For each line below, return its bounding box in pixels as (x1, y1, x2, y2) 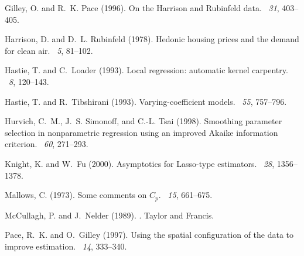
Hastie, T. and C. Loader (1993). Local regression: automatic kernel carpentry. (5, 64, 288, 76)
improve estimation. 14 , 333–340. (5, 240, 127, 252)
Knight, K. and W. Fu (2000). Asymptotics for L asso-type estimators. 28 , (5, 157, 275, 169)
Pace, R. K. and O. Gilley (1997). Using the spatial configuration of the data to (5, 228, 294, 241)
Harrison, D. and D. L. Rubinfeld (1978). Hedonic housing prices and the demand (5, 33, 299, 45)
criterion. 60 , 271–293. (5, 138, 88, 150)
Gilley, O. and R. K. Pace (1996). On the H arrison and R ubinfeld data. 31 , (5, 2, 279, 13)
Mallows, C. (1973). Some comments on (5, 189, 147, 201)
